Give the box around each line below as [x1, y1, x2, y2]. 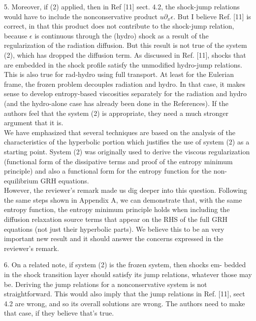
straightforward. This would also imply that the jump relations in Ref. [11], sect [4, 288, 245, 299]
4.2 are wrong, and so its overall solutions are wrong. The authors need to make [4, 298, 245, 308]
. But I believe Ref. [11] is [173, 11, 251, 21]
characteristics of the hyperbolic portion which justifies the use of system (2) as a [4, 137, 250, 147]
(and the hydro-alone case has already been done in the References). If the [4, 98, 228, 108]
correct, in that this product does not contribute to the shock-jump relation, [4, 21, 234, 31]
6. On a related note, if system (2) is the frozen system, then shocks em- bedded [4, 259, 246, 270]
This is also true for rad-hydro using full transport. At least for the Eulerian [4, 69, 234, 79]
